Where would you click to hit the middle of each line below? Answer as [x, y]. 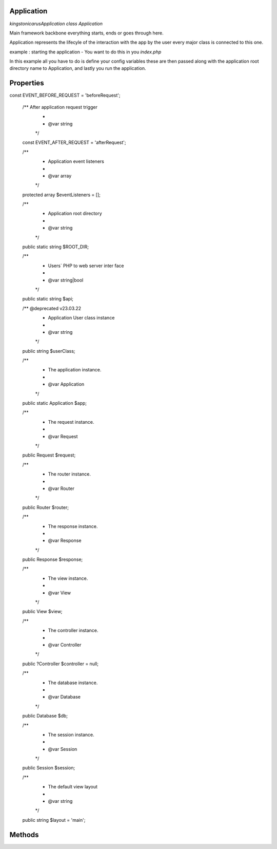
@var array [60, 176]
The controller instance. [73, 630]
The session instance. [71, 734]
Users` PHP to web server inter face [86, 266]
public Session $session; [49, 768]
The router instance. [69, 474]
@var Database [64, 697]
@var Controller [65, 645]
